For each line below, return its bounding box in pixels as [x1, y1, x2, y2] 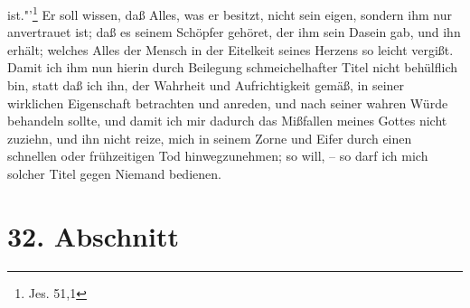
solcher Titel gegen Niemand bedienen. [7, 164, 221, 182]
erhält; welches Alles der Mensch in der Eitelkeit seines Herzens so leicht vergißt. [7, 40, 454, 59]
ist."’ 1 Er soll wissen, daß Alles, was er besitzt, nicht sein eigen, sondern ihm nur [7, 3, 452, 23]
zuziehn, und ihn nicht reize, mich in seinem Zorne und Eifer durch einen [7, 128, 412, 147]
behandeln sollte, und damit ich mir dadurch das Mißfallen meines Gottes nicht [7, 111, 447, 130]
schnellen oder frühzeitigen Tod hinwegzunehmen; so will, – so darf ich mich [7, 146, 428, 165]
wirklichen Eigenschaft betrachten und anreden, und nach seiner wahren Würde [7, 93, 448, 112]
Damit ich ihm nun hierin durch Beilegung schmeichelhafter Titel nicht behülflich [7, 58, 457, 77]
